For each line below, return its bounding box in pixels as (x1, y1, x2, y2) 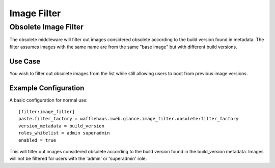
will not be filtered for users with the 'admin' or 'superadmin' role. (9, 155, 147, 162)
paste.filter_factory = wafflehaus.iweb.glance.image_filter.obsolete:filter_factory (18, 116, 239, 122)
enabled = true (18, 137, 57, 143)
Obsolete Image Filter (9, 22, 84, 31)
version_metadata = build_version (18, 123, 104, 129)
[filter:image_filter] (18, 109, 75, 114)
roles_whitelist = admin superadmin (18, 130, 110, 136)
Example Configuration (9, 84, 85, 92)
